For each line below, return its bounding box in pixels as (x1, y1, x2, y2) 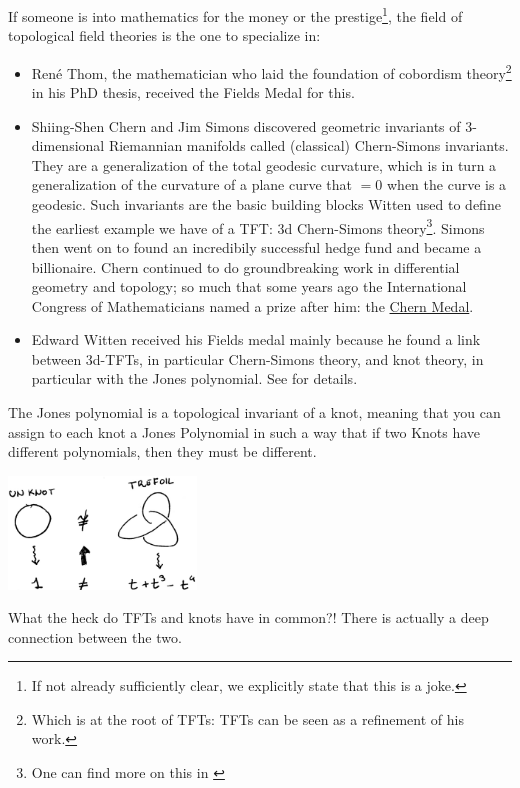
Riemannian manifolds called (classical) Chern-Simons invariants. (108, 135, 509, 156)
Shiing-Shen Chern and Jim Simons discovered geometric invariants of (31, 115, 461, 136)
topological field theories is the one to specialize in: (8, 25, 321, 46)
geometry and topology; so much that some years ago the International (31, 276, 467, 297)
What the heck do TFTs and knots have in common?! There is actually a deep (8, 607, 489, 628)
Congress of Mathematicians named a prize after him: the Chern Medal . (31, 295, 474, 316)
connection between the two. (8, 626, 182, 647)
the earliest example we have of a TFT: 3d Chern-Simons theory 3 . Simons (31, 214, 485, 238)
